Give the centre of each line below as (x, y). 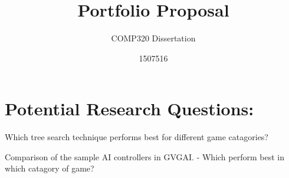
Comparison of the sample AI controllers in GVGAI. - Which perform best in (144, 156)
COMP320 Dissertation (153, 38)
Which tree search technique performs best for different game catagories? (137, 137)
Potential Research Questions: (129, 109)
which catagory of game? (50, 168)
